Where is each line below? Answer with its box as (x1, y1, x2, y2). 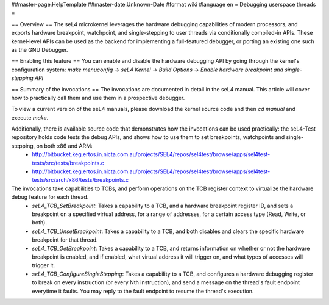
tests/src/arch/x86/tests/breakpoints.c (32, 176, 129, 184)
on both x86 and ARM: (36, 142, 93, 149)
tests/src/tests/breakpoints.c (32, 159, 105, 167)
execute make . (11, 113, 49, 121)
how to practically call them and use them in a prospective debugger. (11, 94, 185, 101)
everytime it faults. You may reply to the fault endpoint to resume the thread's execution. (32, 287, 254, 295)
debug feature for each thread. (11, 193, 89, 201)
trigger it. (32, 262, 55, 269)
